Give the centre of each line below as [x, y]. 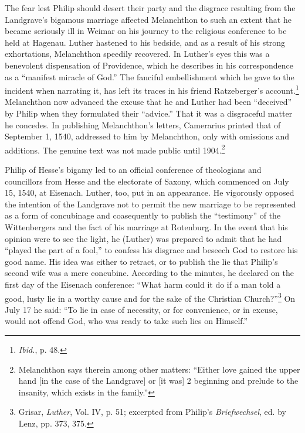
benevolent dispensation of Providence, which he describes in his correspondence [149, 65]
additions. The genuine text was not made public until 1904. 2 [115, 149]
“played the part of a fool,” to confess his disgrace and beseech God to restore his [151, 250]
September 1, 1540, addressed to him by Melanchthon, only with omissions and [147, 136]
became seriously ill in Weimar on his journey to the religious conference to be [146, 31]
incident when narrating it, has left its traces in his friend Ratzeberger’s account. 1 [152, 89]
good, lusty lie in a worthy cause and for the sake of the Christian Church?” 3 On [150, 297]
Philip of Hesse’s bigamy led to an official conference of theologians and [133, 170]
